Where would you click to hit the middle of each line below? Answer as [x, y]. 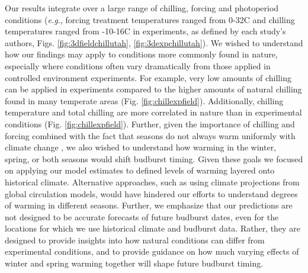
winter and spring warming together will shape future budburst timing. [134, 263]
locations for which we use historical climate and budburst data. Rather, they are [153, 228]
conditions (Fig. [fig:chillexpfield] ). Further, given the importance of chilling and [150, 123]
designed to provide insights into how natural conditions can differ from [135, 240]
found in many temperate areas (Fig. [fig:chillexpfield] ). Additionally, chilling [144, 100]
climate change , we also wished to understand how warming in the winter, [141, 147]
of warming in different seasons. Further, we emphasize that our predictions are [149, 205]
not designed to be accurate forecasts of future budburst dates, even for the [142, 216]
